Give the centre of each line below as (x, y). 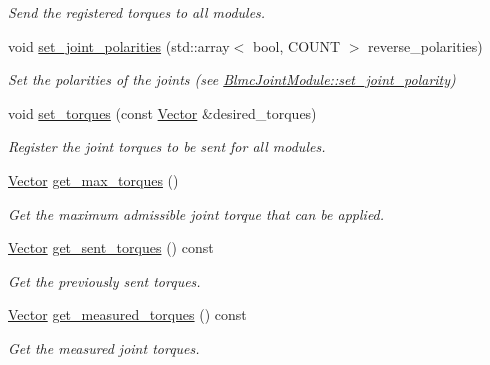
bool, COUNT (297, 45)
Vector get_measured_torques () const (127, 314)
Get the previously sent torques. (104, 280)
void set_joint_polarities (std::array (119, 45)
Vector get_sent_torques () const (111, 247)
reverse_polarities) (425, 45)
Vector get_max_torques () (93, 179)
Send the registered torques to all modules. (137, 12)
